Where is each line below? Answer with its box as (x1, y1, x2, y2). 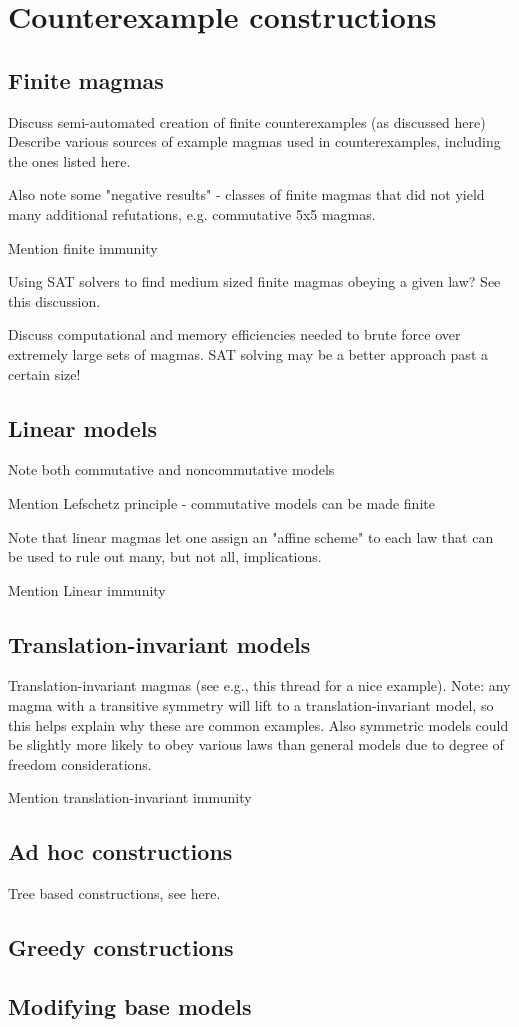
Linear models (8, 412, 158, 443)
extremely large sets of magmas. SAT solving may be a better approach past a (8, 343, 488, 364)
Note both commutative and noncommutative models (8, 459, 335, 480)
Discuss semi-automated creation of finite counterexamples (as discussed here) (8, 111, 486, 132)
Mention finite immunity (8, 237, 158, 258)
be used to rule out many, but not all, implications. (8, 546, 322, 567)
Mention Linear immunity (8, 579, 166, 600)
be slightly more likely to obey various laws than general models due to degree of (8, 734, 504, 755)
